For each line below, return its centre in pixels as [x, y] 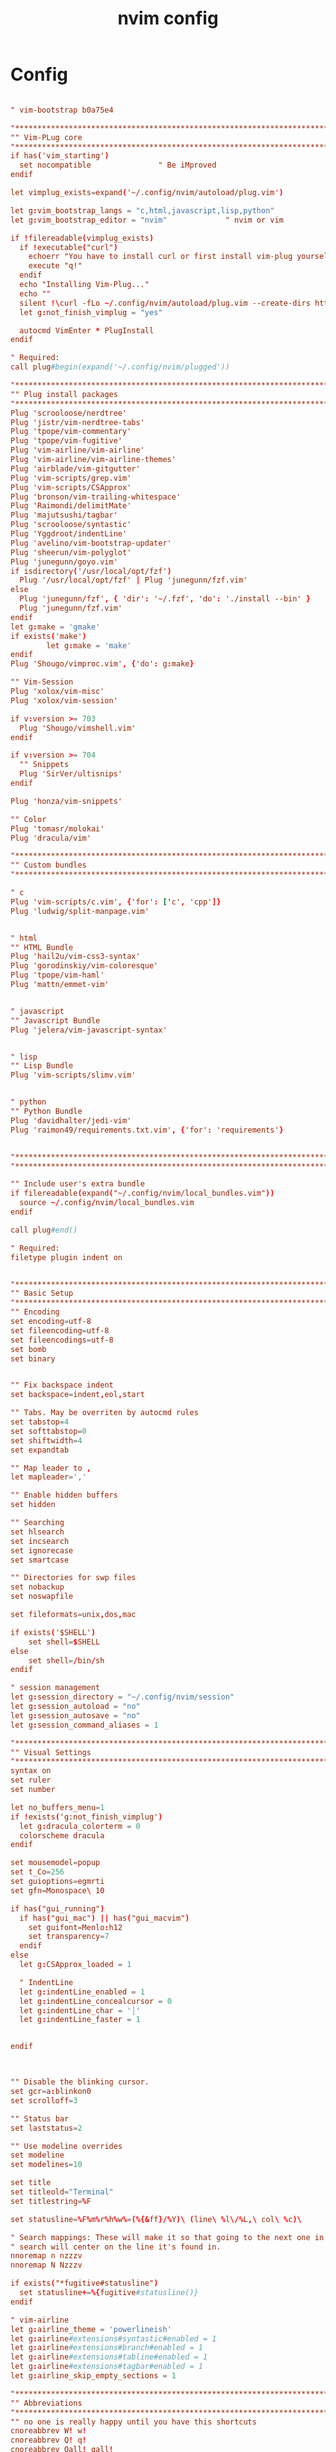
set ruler [31, 1780]
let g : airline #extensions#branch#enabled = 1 [106, 2348]
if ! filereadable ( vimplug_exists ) [82, 238]
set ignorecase [42, 1550]
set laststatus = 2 [46, 2128]
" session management [55, 1688]
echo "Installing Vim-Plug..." [84, 285]
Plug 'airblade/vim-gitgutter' [75, 468]
